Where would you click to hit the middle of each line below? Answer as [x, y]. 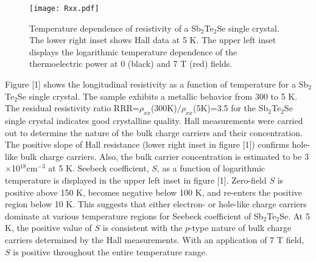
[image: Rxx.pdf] [64, 9]
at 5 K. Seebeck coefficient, [99, 168]
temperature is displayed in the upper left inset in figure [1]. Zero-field [136, 180]
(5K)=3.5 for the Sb [230, 108]
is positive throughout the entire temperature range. [110, 251]
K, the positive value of [48, 228]
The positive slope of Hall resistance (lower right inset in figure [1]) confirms [147, 144]
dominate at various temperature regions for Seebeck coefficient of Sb [134, 215]
